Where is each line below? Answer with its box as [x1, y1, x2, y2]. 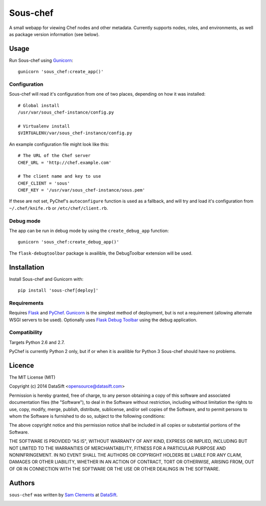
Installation [9, 263, 44, 272]
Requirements [9, 299, 44, 306]
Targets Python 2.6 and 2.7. [9, 339, 65, 345]
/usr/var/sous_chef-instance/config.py [18, 110, 114, 116]
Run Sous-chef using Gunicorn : [9, 57, 73, 63]
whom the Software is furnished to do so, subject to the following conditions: [9, 413, 166, 419]
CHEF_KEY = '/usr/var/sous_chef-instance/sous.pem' [18, 188, 145, 193]
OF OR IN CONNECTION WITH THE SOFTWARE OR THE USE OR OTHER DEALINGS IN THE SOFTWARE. [9, 466, 220, 471]
